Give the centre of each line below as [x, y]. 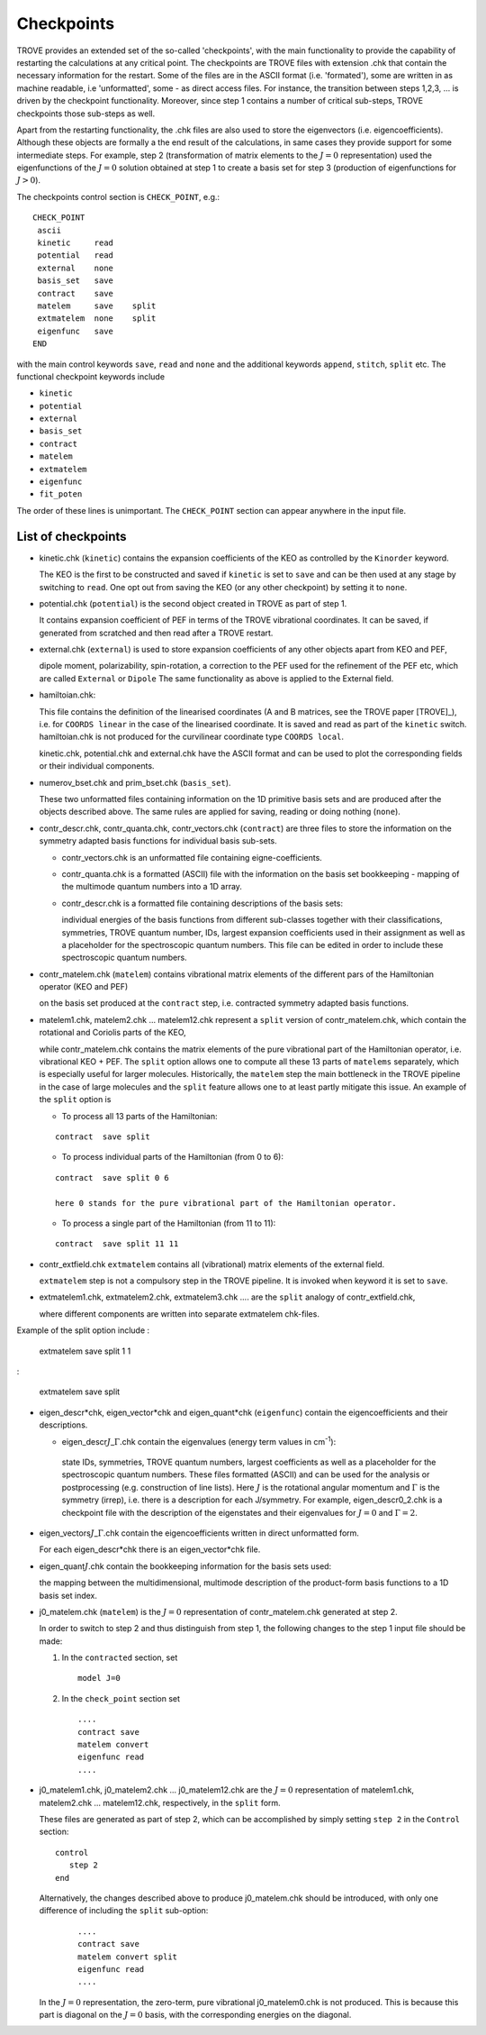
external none [76, 268]
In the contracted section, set [120, 1657]
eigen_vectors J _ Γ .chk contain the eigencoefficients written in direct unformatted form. [199, 1533]
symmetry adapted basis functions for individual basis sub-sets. [158, 841]
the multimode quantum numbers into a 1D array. [152, 887]
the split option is [75, 1100]
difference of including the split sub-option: [124, 1911]
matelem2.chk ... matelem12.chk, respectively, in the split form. [160, 1802]
